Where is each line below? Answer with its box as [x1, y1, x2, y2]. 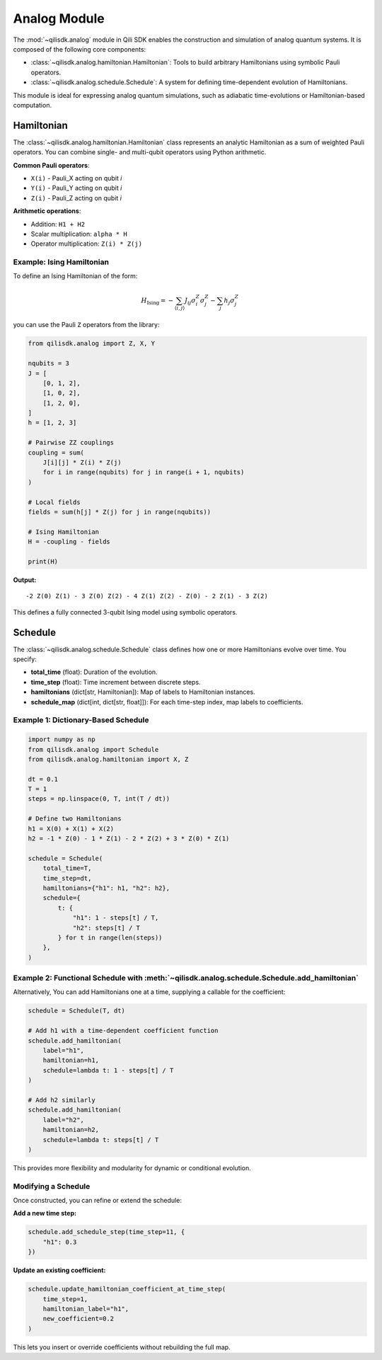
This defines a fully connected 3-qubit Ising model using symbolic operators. [13, 607, 238, 616]
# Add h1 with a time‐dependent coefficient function [28, 1027, 219, 1035]
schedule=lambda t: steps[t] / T [42, 1136, 159, 1143]
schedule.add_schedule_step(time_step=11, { [28, 1228, 185, 1236]
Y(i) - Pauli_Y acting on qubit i [30, 184, 122, 193]
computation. [13, 101, 52, 109]
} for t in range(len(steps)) [57, 933, 163, 942]
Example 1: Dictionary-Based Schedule [13, 715, 149, 725]
